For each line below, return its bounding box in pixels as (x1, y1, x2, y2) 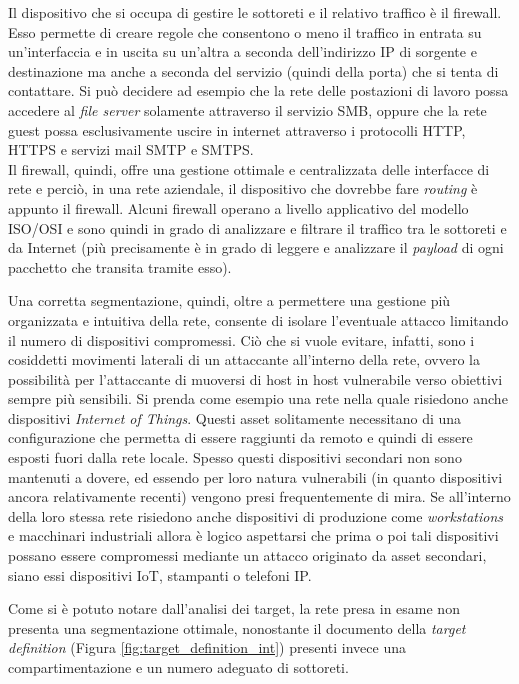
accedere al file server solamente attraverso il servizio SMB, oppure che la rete (8, 99, 487, 120)
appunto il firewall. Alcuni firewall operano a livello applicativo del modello (8, 197, 469, 218)
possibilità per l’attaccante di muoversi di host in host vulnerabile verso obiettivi (8, 368, 503, 389)
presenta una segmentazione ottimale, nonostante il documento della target (8, 617, 466, 638)
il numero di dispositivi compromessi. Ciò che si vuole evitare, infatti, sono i (8, 329, 475, 350)
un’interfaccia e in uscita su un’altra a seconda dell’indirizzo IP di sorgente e (8, 41, 477, 62)
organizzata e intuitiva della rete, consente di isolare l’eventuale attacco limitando (8, 309, 509, 330)
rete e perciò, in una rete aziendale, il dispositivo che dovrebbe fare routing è (8, 178, 478, 199)
